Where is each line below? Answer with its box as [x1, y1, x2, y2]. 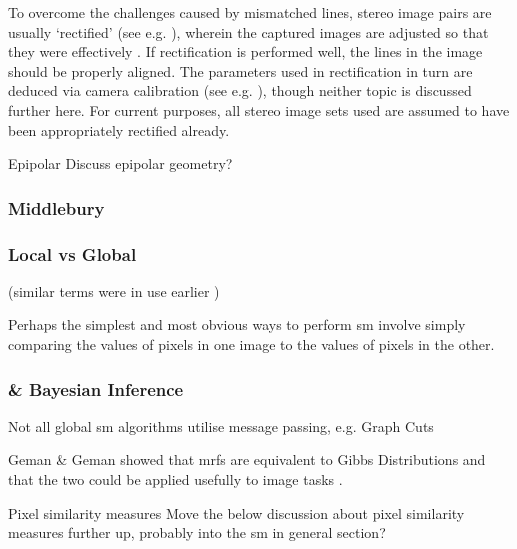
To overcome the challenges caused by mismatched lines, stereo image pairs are [8, 2, 492, 22]
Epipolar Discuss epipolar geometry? [8, 153, 233, 174]
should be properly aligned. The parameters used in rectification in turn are [8, 60, 473, 81]
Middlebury [8, 195, 105, 220]
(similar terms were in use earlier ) [8, 280, 220, 301]
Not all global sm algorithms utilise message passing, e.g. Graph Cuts [8, 415, 434, 436]
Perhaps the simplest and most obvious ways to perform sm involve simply [8, 314, 466, 335]
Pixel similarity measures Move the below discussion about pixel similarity [8, 502, 465, 523]
